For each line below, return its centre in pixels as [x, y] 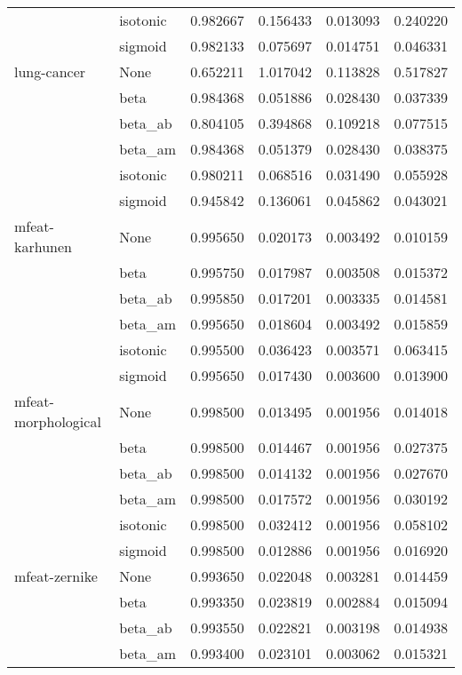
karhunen [43, 246]
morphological [58, 421]
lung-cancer [50, 71]
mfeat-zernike [56, 576]
